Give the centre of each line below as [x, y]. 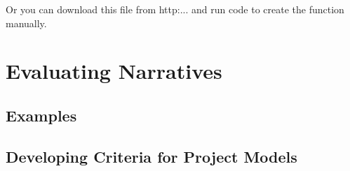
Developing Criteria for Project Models [152, 156]
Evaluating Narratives [114, 71]
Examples [41, 115]
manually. [26, 23]
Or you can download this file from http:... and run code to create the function [175, 9]
